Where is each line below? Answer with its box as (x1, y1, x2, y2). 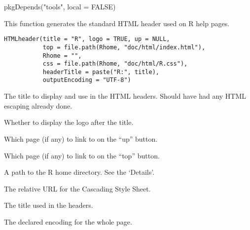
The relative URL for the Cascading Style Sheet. (4, 183, 151, 193)
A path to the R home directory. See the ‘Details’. (4, 167, 155, 177)
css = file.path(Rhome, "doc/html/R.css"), (42, 60, 188, 68)
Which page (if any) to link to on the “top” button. (4, 150, 160, 160)
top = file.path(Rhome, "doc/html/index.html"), (42, 43, 206, 51)
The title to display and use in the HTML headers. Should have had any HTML (4, 91, 247, 101)
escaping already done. (4, 100, 72, 111)
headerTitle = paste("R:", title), (42, 68, 159, 76)
